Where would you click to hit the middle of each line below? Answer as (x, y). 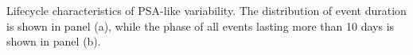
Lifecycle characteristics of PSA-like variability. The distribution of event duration (206, 10)
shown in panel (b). (54, 41)
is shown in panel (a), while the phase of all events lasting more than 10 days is (201, 26)
